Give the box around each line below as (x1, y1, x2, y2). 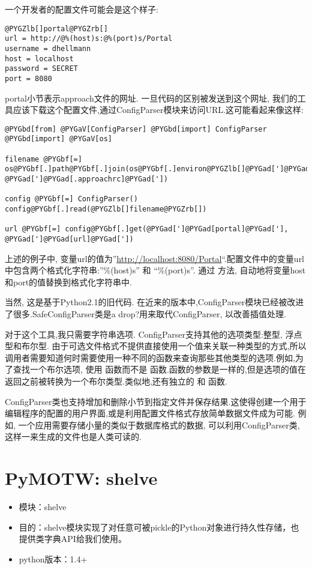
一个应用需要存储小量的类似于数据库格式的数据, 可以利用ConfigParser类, (18, 418, 300, 431)
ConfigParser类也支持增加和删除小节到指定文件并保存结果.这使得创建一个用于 (5, 395, 307, 407)
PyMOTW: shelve (5, 466, 158, 490)
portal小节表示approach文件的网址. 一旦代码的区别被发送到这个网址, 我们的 (5, 91, 298, 104)
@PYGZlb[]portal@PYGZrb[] (5, 24, 108, 33)
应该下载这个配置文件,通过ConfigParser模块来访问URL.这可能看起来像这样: (13, 103, 304, 116)
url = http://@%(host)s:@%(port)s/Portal (5, 34, 173, 43)
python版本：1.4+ (19, 552, 88, 565)
